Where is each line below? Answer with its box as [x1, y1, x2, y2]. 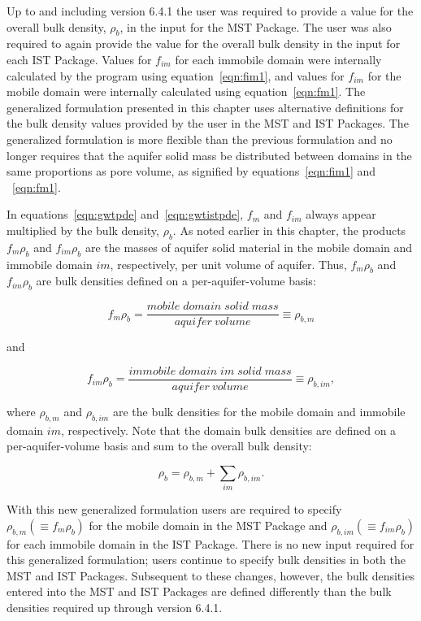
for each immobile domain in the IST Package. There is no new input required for [7, 535, 414, 552]
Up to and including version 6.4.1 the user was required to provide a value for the [7, 2, 414, 19]
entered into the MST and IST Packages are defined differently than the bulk [7, 583, 392, 600]
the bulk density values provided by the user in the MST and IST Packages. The [7, 115, 409, 132]
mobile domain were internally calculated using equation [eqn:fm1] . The [7, 83, 366, 100]
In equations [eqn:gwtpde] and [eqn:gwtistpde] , [7, 206, 244, 223]
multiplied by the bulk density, [7, 221, 159, 238]
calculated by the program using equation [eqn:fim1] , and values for [7, 67, 345, 84]
